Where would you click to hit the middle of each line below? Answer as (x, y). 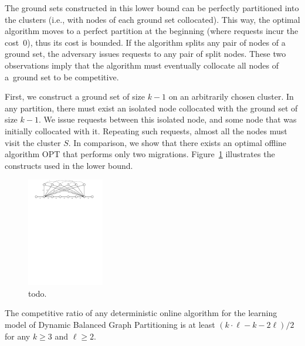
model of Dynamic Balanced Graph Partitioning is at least (110, 325)
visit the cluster (33, 142)
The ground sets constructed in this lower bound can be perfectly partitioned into (152, 8)
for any (18, 336)
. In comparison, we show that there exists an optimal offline (177, 142)
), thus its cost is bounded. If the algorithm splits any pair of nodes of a (156, 42)
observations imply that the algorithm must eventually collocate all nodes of (142, 65)
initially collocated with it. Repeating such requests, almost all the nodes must (146, 130)
